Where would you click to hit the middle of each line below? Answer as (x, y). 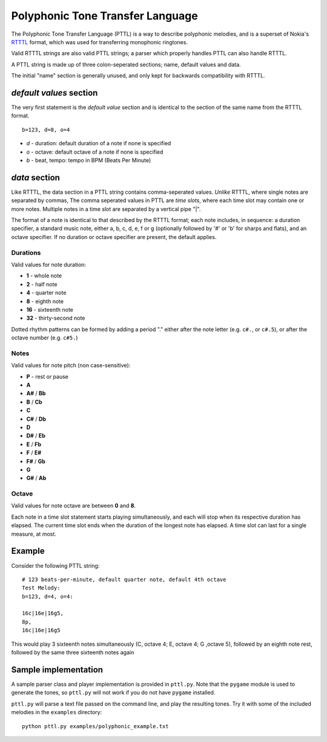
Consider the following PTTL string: (55, 565)
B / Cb (34, 402)
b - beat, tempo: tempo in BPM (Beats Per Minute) (89, 160)
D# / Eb (36, 436)
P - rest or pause (48, 376)
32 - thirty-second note (56, 318)
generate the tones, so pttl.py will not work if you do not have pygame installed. (113, 692)
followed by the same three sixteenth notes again (73, 652)
